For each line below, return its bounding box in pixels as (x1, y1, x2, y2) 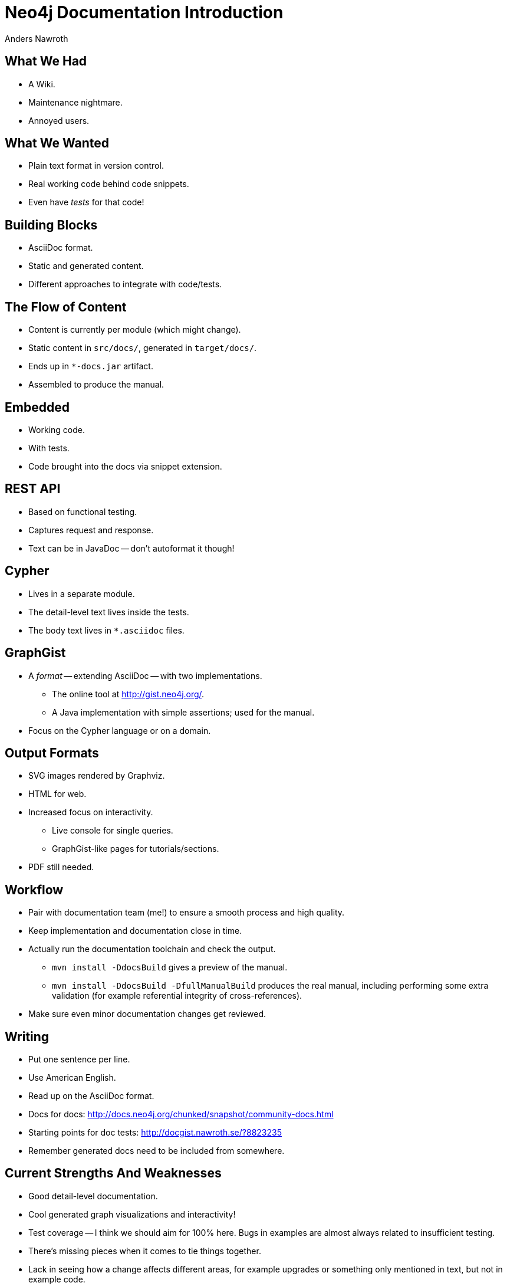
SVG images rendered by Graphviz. (28, 770, 165, 781)
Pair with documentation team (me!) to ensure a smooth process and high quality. (28, 907, 345, 918)
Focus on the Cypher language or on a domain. (28, 725, 211, 736)
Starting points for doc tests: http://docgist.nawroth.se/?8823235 (28, 1127, 282, 1138)
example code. (28, 1274, 85, 1284)
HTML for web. (28, 789, 87, 799)
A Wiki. (28, 78, 55, 89)
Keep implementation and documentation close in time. (28, 926, 242, 936)
